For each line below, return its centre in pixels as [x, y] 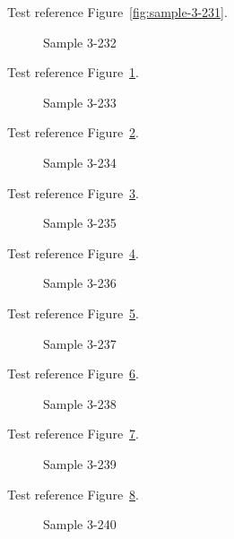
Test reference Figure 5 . [73, 313]
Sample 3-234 [80, 162]
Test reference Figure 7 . [73, 434]
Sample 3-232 [80, 42]
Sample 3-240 [80, 524]
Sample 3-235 [80, 223]
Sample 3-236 [80, 283]
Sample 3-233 [80, 102]
